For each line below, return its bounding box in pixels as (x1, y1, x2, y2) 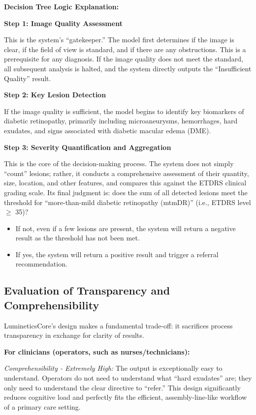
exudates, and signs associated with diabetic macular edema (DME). (4, 125, 211, 135)
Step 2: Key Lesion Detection (4, 89, 106, 100)
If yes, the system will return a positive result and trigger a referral (15, 249, 219, 259)
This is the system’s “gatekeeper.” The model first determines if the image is (4, 34, 234, 45)
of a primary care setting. (4, 401, 81, 412)
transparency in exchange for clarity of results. (4, 330, 144, 340)
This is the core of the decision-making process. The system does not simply (4, 158, 234, 169)
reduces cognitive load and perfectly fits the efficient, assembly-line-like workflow (4, 392, 247, 402)
